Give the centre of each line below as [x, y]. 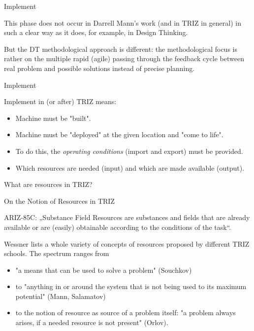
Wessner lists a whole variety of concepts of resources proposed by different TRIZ [127, 243]
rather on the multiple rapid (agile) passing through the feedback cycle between [124, 58]
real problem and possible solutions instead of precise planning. [99, 68]
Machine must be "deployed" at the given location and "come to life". [119, 134]
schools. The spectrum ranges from [57, 253]
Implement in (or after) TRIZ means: [60, 101]
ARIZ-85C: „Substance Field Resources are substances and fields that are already [127, 217]
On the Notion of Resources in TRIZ [59, 201]
